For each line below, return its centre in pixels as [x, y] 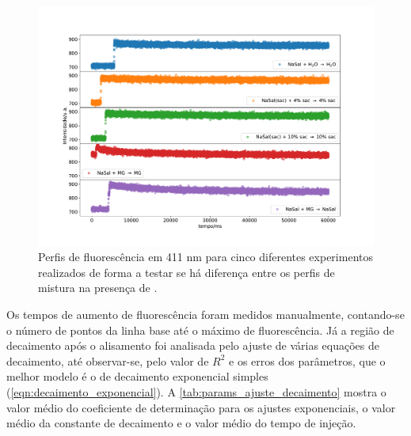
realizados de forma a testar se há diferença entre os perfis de [186, 272]
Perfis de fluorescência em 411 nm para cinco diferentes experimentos [205, 257]
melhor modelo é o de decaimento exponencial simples [137, 376]
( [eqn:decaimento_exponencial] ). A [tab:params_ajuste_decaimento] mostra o [196, 392]
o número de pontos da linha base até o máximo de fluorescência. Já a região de [200, 330]
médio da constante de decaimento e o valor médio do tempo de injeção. [181, 423]
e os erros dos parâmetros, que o [307, 360]
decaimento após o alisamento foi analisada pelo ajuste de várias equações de [193, 345]
